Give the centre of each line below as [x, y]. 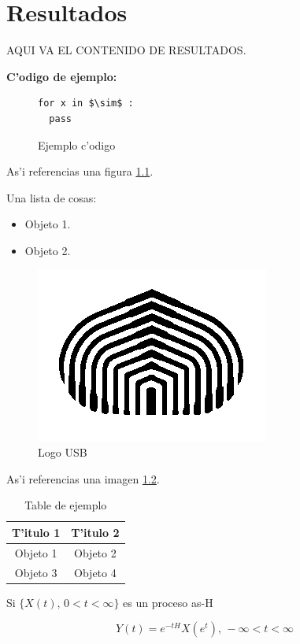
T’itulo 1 [36, 532]
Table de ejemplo [66, 505]
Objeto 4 [95, 572]
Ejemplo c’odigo [77, 144]
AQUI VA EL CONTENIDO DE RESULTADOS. [126, 50]
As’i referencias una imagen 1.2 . [83, 478]
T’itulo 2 [95, 532]
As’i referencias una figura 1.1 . [80, 171]
